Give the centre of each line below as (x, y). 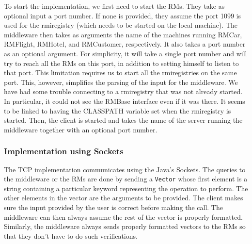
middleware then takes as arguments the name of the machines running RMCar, (123, 34)
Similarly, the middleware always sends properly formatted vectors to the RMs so (125, 226)
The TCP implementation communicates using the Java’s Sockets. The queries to (125, 169)
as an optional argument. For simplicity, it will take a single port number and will (126, 53)
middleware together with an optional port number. (81, 129)
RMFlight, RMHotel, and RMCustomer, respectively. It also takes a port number (125, 44)
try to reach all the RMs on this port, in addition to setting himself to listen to (121, 63)
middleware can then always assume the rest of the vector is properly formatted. (123, 217)
